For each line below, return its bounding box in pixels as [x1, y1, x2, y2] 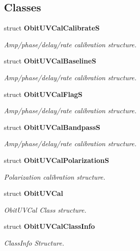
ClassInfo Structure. [4, 237, 64, 248]
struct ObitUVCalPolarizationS [4, 155, 110, 165]
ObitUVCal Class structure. [4, 204, 86, 215]
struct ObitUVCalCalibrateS [4, 23, 100, 33]
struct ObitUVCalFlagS [4, 89, 83, 99]
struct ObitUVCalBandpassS [4, 122, 100, 132]
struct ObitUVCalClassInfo [4, 221, 95, 231]
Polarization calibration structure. [4, 171, 106, 182]
